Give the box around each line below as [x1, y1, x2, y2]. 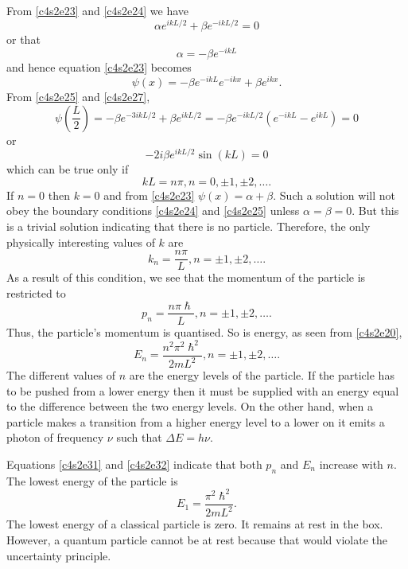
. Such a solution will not [273, 186, 395, 203]
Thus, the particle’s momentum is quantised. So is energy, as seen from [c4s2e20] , [6, 323, 402, 340]
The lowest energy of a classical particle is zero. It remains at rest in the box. [6, 516, 383, 532]
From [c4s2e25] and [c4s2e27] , [6, 88, 150, 105]
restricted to [6, 284, 66, 301]
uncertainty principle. [6, 547, 111, 563]
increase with [319, 456, 383, 473]
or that [6, 30, 41, 47]
